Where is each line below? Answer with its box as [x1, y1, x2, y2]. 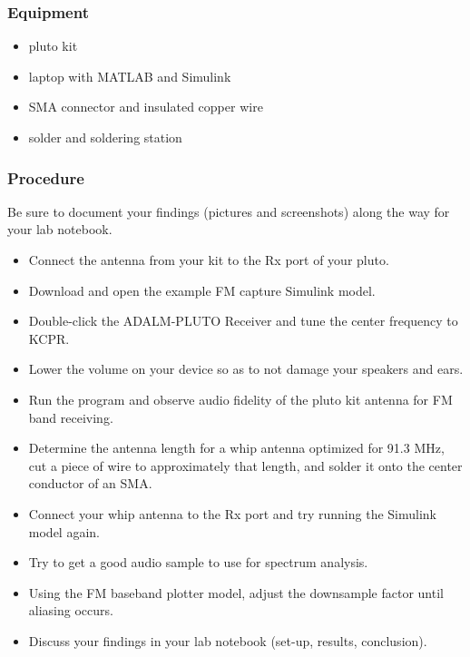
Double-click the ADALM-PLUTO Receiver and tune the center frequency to [28, 311, 458, 330]
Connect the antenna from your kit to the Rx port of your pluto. [28, 250, 389, 269]
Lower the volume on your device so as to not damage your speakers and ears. [28, 359, 464, 378]
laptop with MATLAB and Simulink [28, 66, 231, 85]
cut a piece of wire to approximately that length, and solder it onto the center [28, 456, 463, 475]
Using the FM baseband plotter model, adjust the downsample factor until [28, 583, 444, 602]
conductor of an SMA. [28, 474, 152, 493]
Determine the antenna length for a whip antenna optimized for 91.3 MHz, [28, 438, 445, 457]
